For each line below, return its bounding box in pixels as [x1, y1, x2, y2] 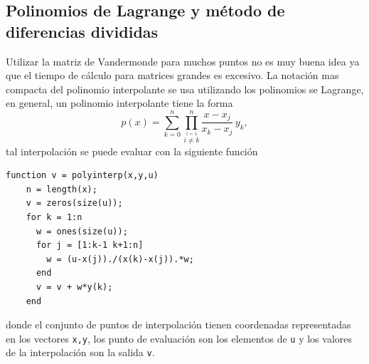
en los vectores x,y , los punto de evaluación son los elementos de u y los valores [6, 331, 352, 345]
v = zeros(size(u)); [26, 198, 123, 209]
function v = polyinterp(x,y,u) [6, 170, 159, 181]
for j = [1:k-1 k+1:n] [36, 240, 144, 251]
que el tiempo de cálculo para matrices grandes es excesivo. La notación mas [6, 68, 339, 83]
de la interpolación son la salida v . [6, 345, 155, 360]
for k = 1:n [26, 212, 82, 223]
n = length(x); [26, 184, 97, 194]
